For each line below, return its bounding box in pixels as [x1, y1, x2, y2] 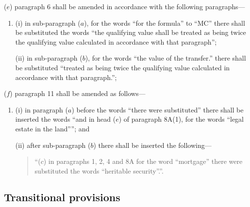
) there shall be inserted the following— [93, 140, 212, 150]
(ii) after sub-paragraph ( [15, 140, 91, 150]
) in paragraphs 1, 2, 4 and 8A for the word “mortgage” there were [43, 156, 243, 166]
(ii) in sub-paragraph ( [15, 53, 83, 63]
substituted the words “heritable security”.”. [34, 165, 164, 175]
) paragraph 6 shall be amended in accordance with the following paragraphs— [9, 1, 245, 11]
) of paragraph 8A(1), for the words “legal [118, 114, 244, 124]
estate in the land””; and [15, 123, 90, 133]
